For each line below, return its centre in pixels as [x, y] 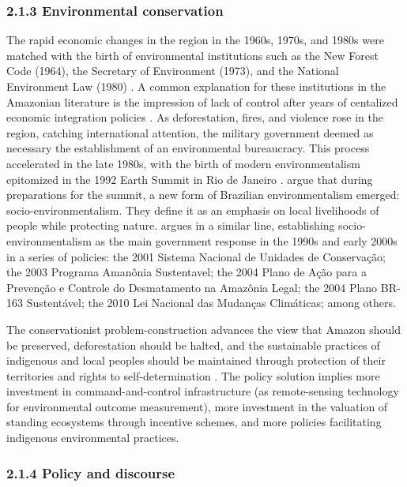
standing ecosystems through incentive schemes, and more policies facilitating [194, 422]
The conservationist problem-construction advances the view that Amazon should [204, 329]
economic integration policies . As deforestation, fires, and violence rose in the [195, 117]
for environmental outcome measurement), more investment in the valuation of [197, 406]
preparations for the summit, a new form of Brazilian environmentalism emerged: [203, 195]
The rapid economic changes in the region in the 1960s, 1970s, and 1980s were [195, 40]
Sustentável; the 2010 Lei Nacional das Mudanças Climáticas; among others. [211, 303]
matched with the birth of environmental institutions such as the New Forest [192, 55]
